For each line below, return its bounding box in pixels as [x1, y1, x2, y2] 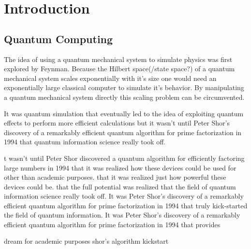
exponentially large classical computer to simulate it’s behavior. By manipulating [4, 82, 244, 93]
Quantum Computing [4, 31, 113, 46]
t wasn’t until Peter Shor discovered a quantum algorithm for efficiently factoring [4, 153, 245, 163]
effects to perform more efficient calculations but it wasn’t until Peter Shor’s [4, 118, 230, 128]
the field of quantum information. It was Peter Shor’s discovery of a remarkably [4, 210, 240, 220]
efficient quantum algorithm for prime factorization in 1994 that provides [4, 219, 221, 230]
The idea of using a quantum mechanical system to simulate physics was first [4, 54, 233, 64]
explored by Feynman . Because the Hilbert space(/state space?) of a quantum [4, 63, 235, 74]
